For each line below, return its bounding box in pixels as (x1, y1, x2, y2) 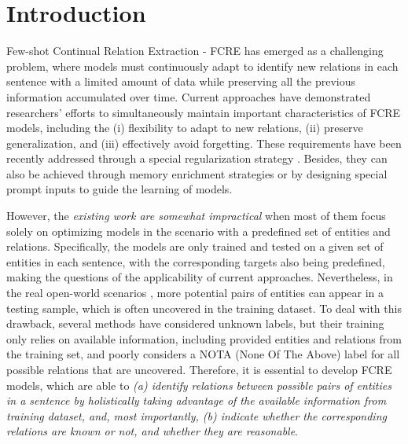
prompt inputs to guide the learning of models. (6, 181, 233, 197)
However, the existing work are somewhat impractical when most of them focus (6, 207, 386, 224)
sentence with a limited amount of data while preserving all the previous (6, 73, 356, 90)
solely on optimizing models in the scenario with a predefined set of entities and (6, 222, 391, 239)
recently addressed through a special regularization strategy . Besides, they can (6, 150, 388, 167)
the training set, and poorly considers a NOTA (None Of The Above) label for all (6, 346, 400, 362)
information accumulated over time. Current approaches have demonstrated (6, 88, 371, 105)
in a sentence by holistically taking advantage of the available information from (6, 392, 387, 409)
